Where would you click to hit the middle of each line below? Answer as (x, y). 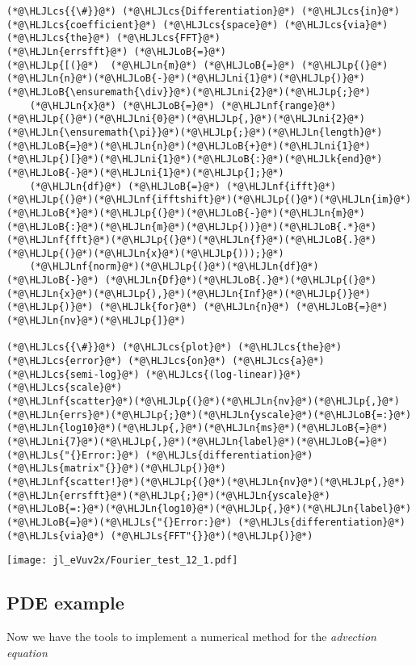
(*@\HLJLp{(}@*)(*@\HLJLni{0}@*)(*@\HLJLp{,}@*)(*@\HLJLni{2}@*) (186, 119)
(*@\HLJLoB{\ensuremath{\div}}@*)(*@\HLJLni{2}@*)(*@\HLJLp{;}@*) (189, 92)
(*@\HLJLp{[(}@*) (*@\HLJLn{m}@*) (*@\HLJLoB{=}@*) (151, 65)
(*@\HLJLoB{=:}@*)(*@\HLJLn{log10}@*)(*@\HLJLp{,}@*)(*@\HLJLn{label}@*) (209, 509)
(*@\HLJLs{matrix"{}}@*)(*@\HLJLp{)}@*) (117, 469)
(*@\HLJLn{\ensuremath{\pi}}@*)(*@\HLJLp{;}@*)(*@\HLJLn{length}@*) (195, 132)
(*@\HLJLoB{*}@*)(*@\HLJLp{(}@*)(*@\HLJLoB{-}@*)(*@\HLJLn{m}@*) (186, 213)
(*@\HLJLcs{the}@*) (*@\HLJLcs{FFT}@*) (113, 38)
